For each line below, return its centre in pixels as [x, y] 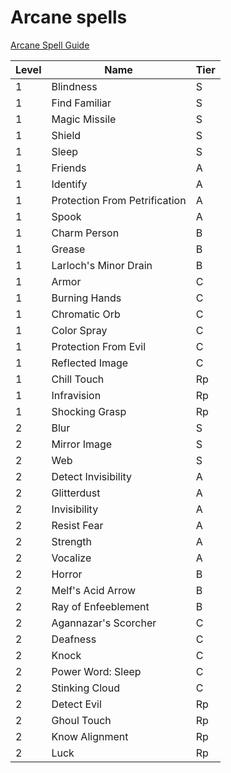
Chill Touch [78, 379]
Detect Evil [76, 704]
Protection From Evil [99, 346]
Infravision [76, 395]
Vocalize [71, 558]
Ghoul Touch [81, 720]
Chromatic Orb [86, 314]
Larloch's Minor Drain [102, 265]
